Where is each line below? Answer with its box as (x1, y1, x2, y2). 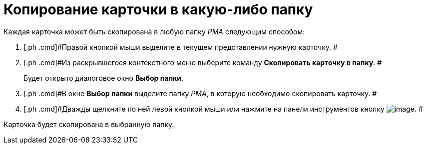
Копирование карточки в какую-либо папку (3, 1, 313, 18)
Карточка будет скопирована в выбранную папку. (3, 120, 174, 129)
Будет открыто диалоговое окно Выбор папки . (23, 73, 183, 82)
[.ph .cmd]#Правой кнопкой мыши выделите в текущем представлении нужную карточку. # (23, 42, 338, 51)
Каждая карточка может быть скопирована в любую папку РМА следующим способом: (3, 27, 305, 36)
